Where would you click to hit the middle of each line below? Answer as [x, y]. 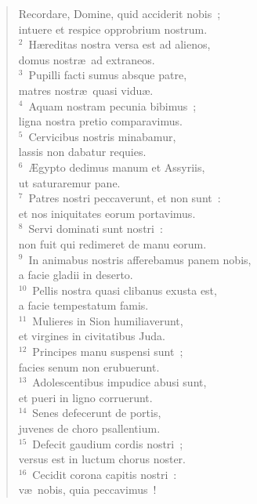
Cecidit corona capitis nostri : [105, 474]
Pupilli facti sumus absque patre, [108, 75]
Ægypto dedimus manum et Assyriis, [117, 167]
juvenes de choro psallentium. [89, 428]
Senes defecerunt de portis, [97, 413]
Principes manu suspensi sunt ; [108, 352]
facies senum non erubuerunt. [89, 366]
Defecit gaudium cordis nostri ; [108, 443]
